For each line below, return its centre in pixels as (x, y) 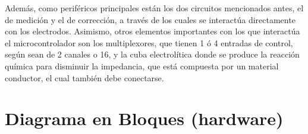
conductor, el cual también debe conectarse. (84, 77)
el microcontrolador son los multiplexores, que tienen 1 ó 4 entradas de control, (149, 42)
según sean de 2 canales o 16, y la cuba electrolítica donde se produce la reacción (152, 54)
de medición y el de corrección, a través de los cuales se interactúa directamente (150, 19)
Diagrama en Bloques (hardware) (144, 118)
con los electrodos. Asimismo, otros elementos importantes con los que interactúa (153, 31)
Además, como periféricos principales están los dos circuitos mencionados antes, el (154, 8)
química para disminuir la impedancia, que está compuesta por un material (142, 66)
